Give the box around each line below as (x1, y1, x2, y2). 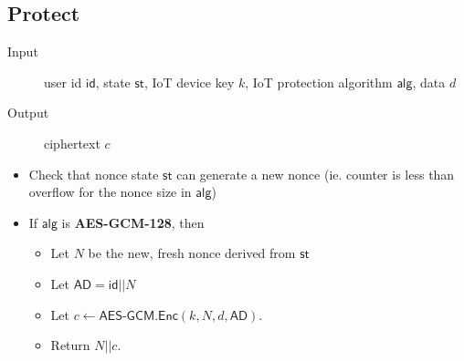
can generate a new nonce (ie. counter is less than (176, 164, 455, 183)
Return (50, 335, 90, 355)
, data (412, 72, 446, 91)
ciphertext (44, 133, 100, 152)
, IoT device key (143, 72, 235, 91)
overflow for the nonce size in (28, 182, 192, 201)
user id (44, 72, 82, 91)
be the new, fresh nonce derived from (88, 243, 296, 263)
